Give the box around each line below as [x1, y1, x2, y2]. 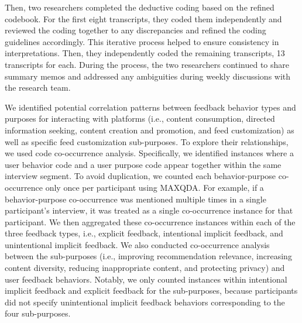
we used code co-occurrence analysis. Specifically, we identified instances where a [5, 147, 294, 159]
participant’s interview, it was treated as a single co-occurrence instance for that [5, 204, 293, 217]
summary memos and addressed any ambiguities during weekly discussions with [5, 70, 291, 82]
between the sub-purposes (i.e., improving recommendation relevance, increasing [5, 250, 292, 262]
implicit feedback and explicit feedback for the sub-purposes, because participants [5, 284, 298, 297]
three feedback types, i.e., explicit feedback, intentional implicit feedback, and [5, 227, 283, 239]
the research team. [5, 81, 71, 94]
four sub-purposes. [5, 307, 71, 319]
